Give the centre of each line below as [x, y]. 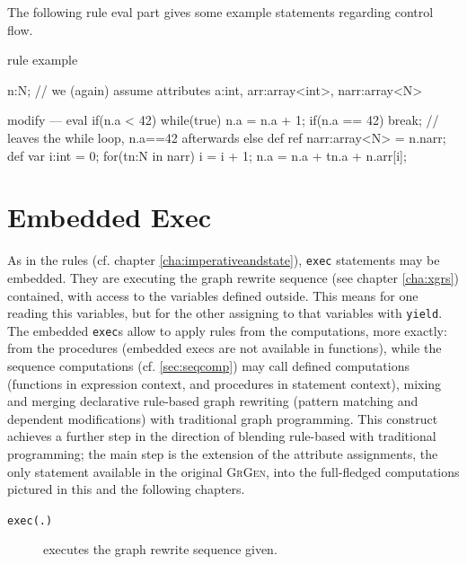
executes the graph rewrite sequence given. [160, 549]
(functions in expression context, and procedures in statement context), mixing [225, 383]
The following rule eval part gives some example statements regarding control [220, 12]
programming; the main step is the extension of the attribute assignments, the [223, 454]
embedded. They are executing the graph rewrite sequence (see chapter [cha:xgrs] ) [233, 277]
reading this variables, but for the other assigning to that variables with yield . [225, 313]
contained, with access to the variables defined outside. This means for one [213, 295]
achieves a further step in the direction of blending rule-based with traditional [222, 436]
